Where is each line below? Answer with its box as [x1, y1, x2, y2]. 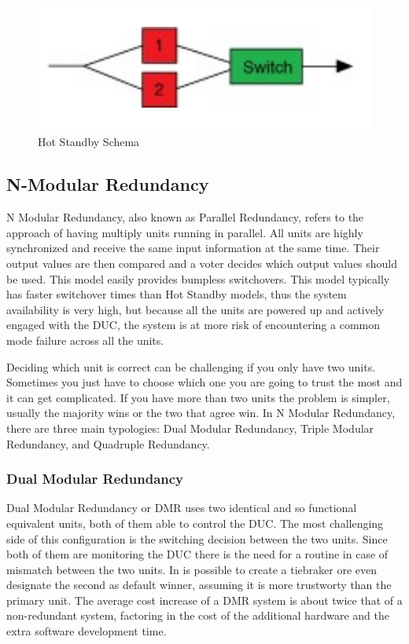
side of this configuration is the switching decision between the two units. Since [6, 530, 388, 547]
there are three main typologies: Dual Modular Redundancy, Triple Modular [6, 419, 374, 436]
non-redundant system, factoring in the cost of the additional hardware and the [6, 607, 389, 624]
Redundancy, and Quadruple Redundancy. [6, 435, 210, 452]
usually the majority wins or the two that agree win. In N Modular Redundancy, [6, 404, 396, 421]
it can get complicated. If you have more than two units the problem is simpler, [6, 389, 390, 405]
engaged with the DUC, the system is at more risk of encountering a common [6, 317, 381, 333]
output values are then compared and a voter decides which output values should [6, 254, 398, 271]
